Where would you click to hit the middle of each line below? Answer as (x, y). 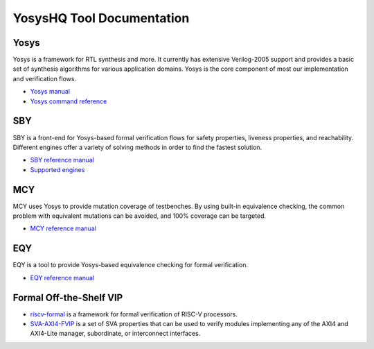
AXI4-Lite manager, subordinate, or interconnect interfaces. (115, 334)
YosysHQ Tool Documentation (101, 18)
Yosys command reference (69, 101)
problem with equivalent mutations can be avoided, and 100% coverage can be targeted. (140, 216)
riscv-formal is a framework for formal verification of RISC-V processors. (134, 314)
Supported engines (57, 169)
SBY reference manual (62, 160)
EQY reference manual (62, 278)
